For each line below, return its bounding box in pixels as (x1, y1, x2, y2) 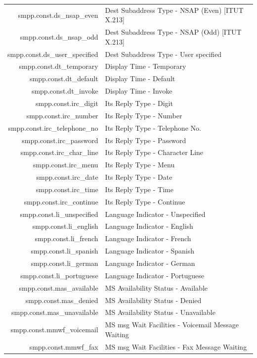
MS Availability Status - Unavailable (105, 307, 215, 317)
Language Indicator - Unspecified (105, 208, 206, 219)
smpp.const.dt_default (29, 73, 98, 84)
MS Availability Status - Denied (105, 295, 202, 305)
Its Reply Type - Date (105, 172, 172, 182)
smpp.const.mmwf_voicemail (10, 324, 98, 334)
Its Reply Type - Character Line (105, 147, 204, 157)
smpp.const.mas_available (19, 282, 98, 293)
